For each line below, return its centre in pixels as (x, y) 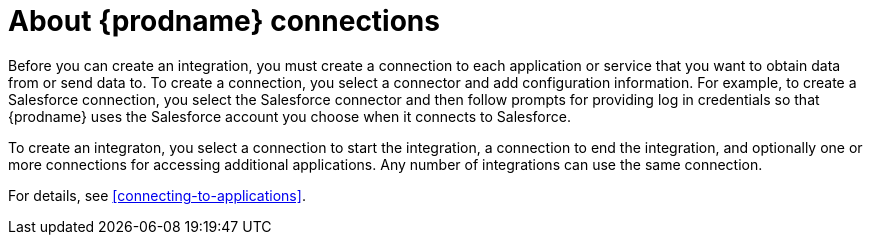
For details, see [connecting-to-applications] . (157, 195)
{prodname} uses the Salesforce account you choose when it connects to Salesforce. (289, 116)
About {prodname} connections (224, 21)
